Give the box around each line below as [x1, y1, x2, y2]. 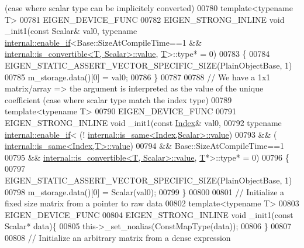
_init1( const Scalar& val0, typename [5, 25, 137, 37]
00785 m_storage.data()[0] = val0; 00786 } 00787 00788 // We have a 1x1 [5, 70, 271, 83]
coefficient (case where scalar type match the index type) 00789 [5, 93, 232, 106]
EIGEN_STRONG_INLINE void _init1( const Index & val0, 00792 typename [5, 116, 282, 128]
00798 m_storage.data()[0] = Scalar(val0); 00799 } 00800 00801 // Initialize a [5, 185, 285, 198]
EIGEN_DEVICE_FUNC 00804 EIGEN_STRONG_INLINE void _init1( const [5, 208, 293, 220]
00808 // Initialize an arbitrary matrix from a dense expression [5, 231, 231, 243]
